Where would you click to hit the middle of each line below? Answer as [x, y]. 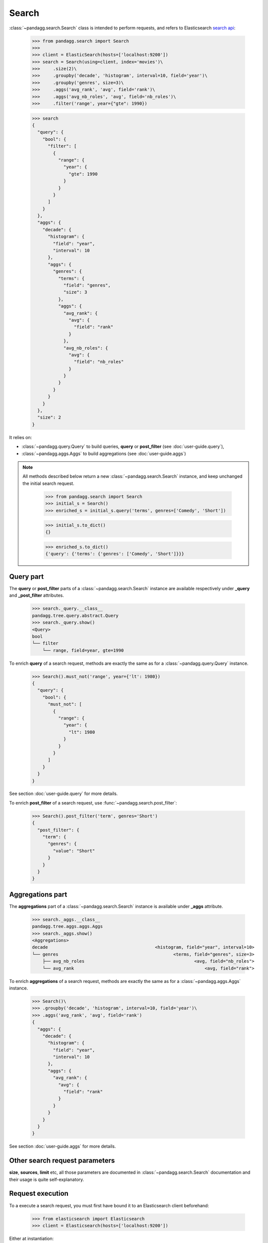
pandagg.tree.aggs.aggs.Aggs [67, 927]
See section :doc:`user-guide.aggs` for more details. [63, 1147]
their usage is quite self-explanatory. [47, 1179]
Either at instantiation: [32, 1239]
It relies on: [21, 437]
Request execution [39, 1194]
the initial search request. [48, 483]
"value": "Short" [74, 851]
